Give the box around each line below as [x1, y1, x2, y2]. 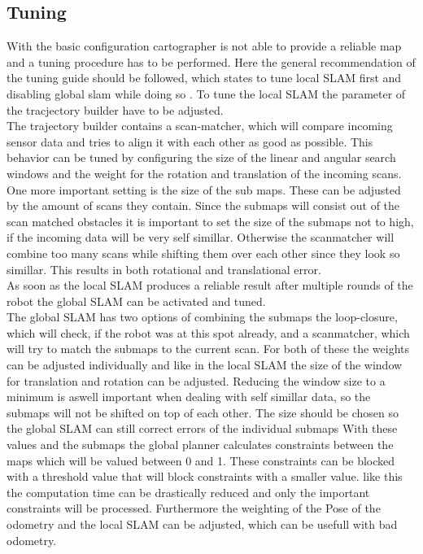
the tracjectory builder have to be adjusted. [7, 101, 224, 118]
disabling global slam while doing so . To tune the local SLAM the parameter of [7, 85, 406, 102]
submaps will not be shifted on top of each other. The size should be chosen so [7, 404, 399, 421]
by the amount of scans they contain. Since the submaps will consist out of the [7, 197, 400, 214]
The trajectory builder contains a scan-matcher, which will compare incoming [7, 117, 393, 134]
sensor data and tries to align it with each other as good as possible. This [7, 133, 373, 150]
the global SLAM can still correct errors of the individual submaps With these [7, 420, 398, 437]
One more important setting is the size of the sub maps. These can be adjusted [7, 181, 401, 198]
